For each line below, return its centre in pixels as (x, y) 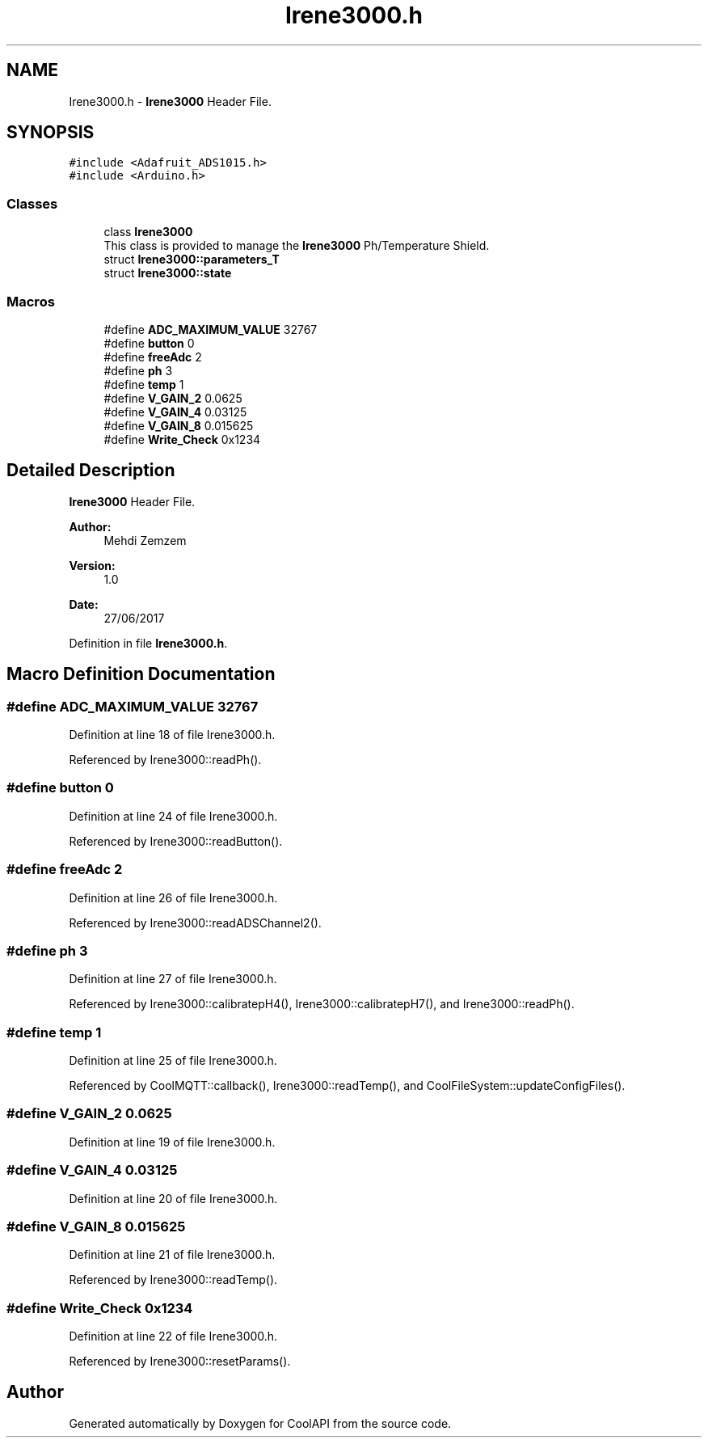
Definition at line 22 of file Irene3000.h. (173, 1336)
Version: (92, 565)
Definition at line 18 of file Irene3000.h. (172, 735)
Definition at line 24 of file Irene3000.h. (173, 816)
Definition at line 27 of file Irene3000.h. (173, 979)
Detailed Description (91, 471)
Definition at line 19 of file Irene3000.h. (172, 1142)
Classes (32, 203)
